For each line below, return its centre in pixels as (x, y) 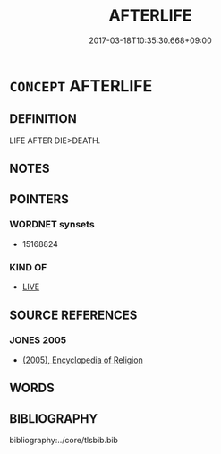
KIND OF (28, 267)
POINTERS (39, 199)
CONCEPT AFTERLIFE (81, 86)
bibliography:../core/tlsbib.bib (64, 441)
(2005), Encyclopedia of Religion (82, 360)
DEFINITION (43, 119)
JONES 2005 (38, 340)
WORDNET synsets (52, 225)
